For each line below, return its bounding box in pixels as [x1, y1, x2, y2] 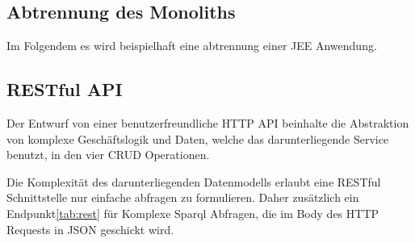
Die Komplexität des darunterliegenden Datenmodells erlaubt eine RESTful [6, 173, 381, 190]
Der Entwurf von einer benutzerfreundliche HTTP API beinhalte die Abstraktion [6, 115, 409, 131]
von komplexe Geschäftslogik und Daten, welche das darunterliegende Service [6, 130, 389, 147]
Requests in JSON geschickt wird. [6, 220, 174, 237]
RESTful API [6, 77, 123, 102]
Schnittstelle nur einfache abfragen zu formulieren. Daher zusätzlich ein [6, 189, 359, 206]
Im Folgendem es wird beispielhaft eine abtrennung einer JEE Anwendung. [6, 37, 377, 54]
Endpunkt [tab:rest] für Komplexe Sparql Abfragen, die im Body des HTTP [6, 204, 379, 221]
